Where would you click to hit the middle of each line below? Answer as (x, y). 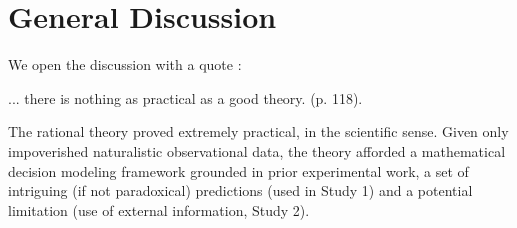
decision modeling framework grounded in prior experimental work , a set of (238, 170)
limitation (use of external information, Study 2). (159, 209)
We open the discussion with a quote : (125, 64)
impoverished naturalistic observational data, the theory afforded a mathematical (257, 150)
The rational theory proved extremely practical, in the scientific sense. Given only (258, 131)
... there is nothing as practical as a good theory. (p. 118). (185, 97)
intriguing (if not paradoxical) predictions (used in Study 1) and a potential (240, 190)
